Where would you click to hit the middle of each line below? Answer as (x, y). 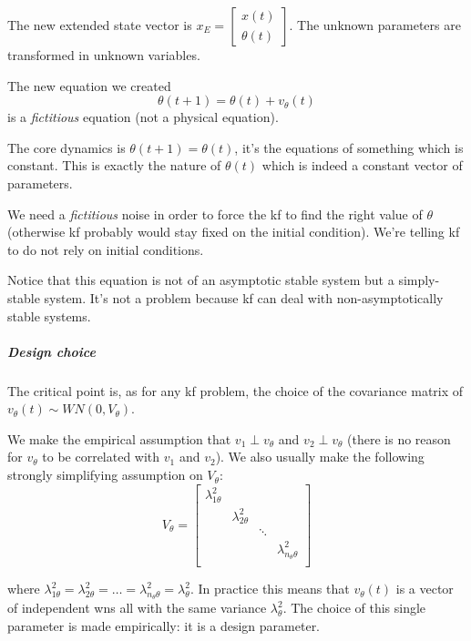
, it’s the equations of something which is (349, 147)
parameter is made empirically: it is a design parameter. (164, 625)
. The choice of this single (354, 608)
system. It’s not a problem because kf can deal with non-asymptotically (244, 297)
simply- (419, 280)
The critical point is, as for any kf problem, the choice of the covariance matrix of (235, 390)
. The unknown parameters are (375, 25)
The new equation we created (89, 85)
